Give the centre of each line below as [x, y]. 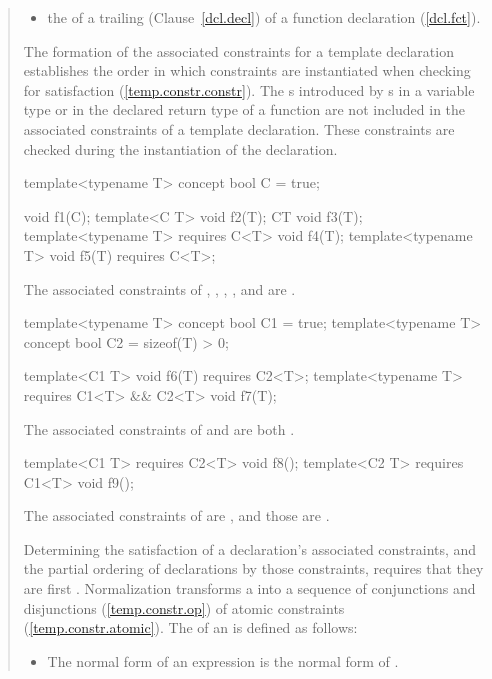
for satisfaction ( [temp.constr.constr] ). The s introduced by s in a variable [249, 89]
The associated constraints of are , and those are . [176, 515]
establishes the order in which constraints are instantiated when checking [247, 70]
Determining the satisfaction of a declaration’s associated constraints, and [250, 548]
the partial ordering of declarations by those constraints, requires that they [253, 568]
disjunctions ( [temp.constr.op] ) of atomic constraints [184, 607]
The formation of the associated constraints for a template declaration [238, 50]
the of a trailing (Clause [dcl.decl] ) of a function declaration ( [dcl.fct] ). [264, 17]
